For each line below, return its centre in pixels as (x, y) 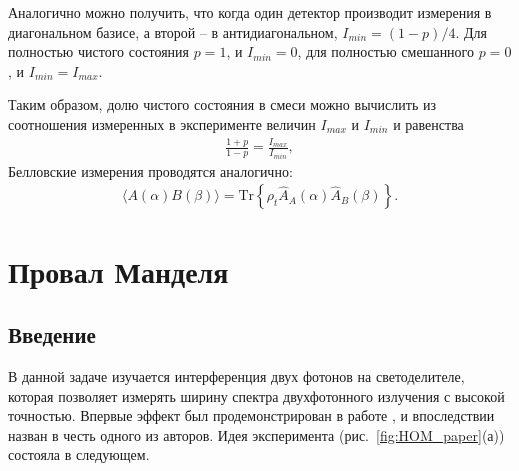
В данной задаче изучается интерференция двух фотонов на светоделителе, (236, 375)
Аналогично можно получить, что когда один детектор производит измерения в (250, 12)
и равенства (428, 123)
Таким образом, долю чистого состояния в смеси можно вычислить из (222, 104)
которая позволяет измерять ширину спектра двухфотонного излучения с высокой (256, 395)
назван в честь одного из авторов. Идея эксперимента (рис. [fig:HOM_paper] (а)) (256, 434)
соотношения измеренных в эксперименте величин (162, 123)
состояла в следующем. (79, 454)
